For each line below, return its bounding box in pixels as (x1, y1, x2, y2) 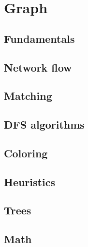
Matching (4, 88, 52, 103)
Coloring (4, 145, 48, 160)
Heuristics (4, 174, 55, 189)
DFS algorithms (4, 117, 85, 132)
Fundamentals (4, 31, 75, 46)
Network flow (4, 59, 72, 75)
